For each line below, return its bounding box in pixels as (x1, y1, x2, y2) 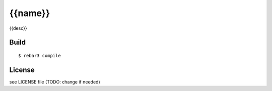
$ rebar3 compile (18, 53, 61, 58)
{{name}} (9, 8, 50, 19)
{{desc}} (9, 25, 27, 31)
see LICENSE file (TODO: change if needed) (9, 78, 100, 85)
